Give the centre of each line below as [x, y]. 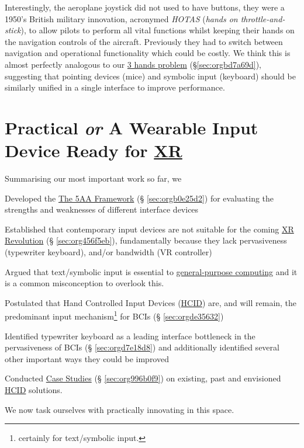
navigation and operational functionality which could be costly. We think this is [148, 53]
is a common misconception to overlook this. [84, 283]
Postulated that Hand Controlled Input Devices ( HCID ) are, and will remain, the [151, 302]
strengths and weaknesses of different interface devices [102, 209]
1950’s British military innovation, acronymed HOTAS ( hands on [121, 18]
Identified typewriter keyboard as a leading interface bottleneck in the [130, 336]
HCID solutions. [34, 390]
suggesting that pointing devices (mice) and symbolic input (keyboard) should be [150, 76]
